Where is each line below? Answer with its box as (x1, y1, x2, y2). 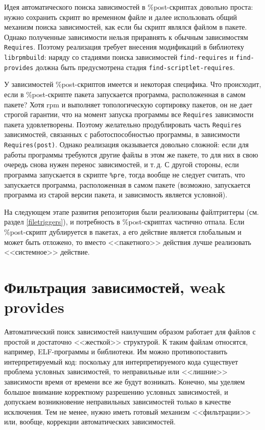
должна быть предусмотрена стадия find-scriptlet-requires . (35, 61, 235, 72)
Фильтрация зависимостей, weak (4, 276, 226, 297)
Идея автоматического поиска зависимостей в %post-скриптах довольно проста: (4, 2, 253, 12)
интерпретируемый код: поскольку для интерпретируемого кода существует (4, 356, 238, 367)
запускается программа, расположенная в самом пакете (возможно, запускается (4, 179, 251, 190)
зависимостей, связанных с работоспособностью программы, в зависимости (4, 129, 240, 140)
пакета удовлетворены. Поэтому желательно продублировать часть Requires (4, 119, 242, 129)
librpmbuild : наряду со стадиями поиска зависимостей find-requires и (4, 52, 234, 62)
